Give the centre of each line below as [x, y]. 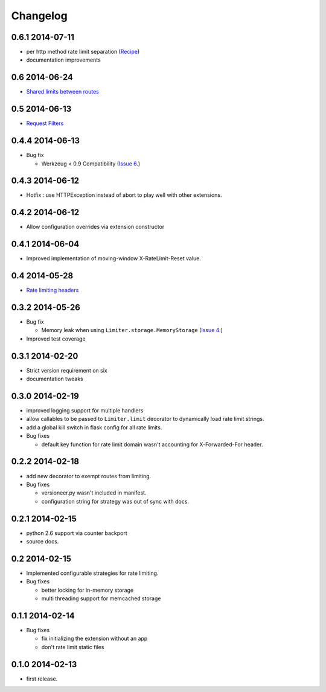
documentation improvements [63, 60]
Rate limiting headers [53, 290]
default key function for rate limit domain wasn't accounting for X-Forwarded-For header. [152, 444]
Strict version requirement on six [67, 370]
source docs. [43, 542]
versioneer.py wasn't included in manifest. [94, 493]
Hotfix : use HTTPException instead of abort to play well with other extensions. [124, 195]
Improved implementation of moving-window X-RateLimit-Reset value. [114, 258]
